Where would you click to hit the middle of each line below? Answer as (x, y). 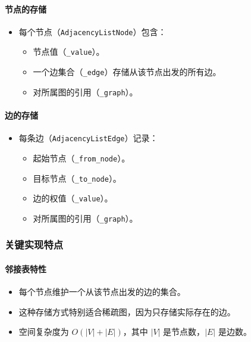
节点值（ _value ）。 (69, 52)
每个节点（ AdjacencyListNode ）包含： (92, 31)
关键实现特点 (34, 245)
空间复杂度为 (44, 332)
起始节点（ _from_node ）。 (81, 158)
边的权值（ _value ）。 (73, 198)
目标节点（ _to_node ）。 (77, 178)
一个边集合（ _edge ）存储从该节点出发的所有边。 (127, 72)
